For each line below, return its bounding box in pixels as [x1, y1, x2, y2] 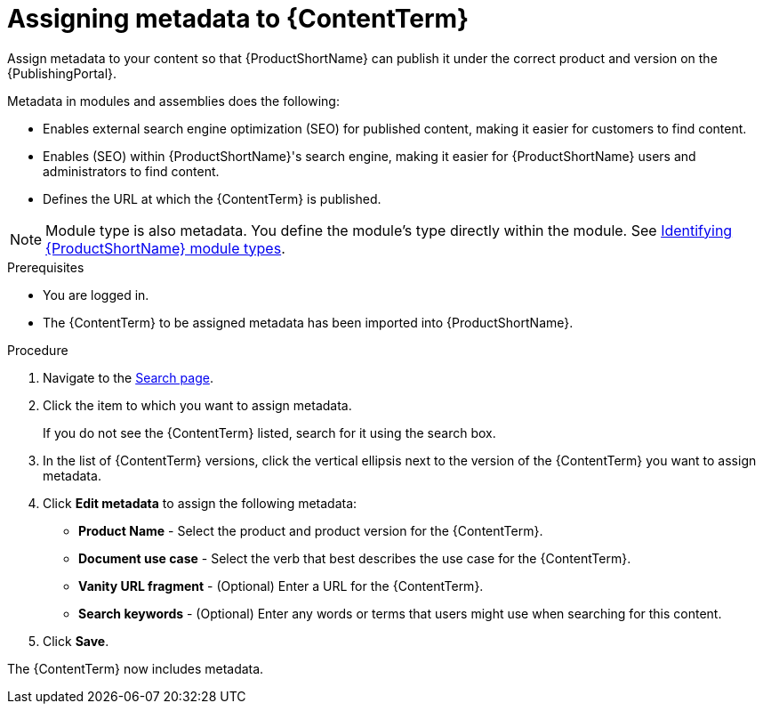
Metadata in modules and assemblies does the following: [7, 93, 340, 109]
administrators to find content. [43, 163, 220, 179]
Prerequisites [7, 259, 84, 275]
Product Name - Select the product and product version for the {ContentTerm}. [78, 522, 543, 538]
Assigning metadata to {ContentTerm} [7, 4, 470, 34]
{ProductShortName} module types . [45, 238, 285, 257]
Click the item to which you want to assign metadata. [43, 397, 352, 413]
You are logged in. [43, 287, 149, 303]
